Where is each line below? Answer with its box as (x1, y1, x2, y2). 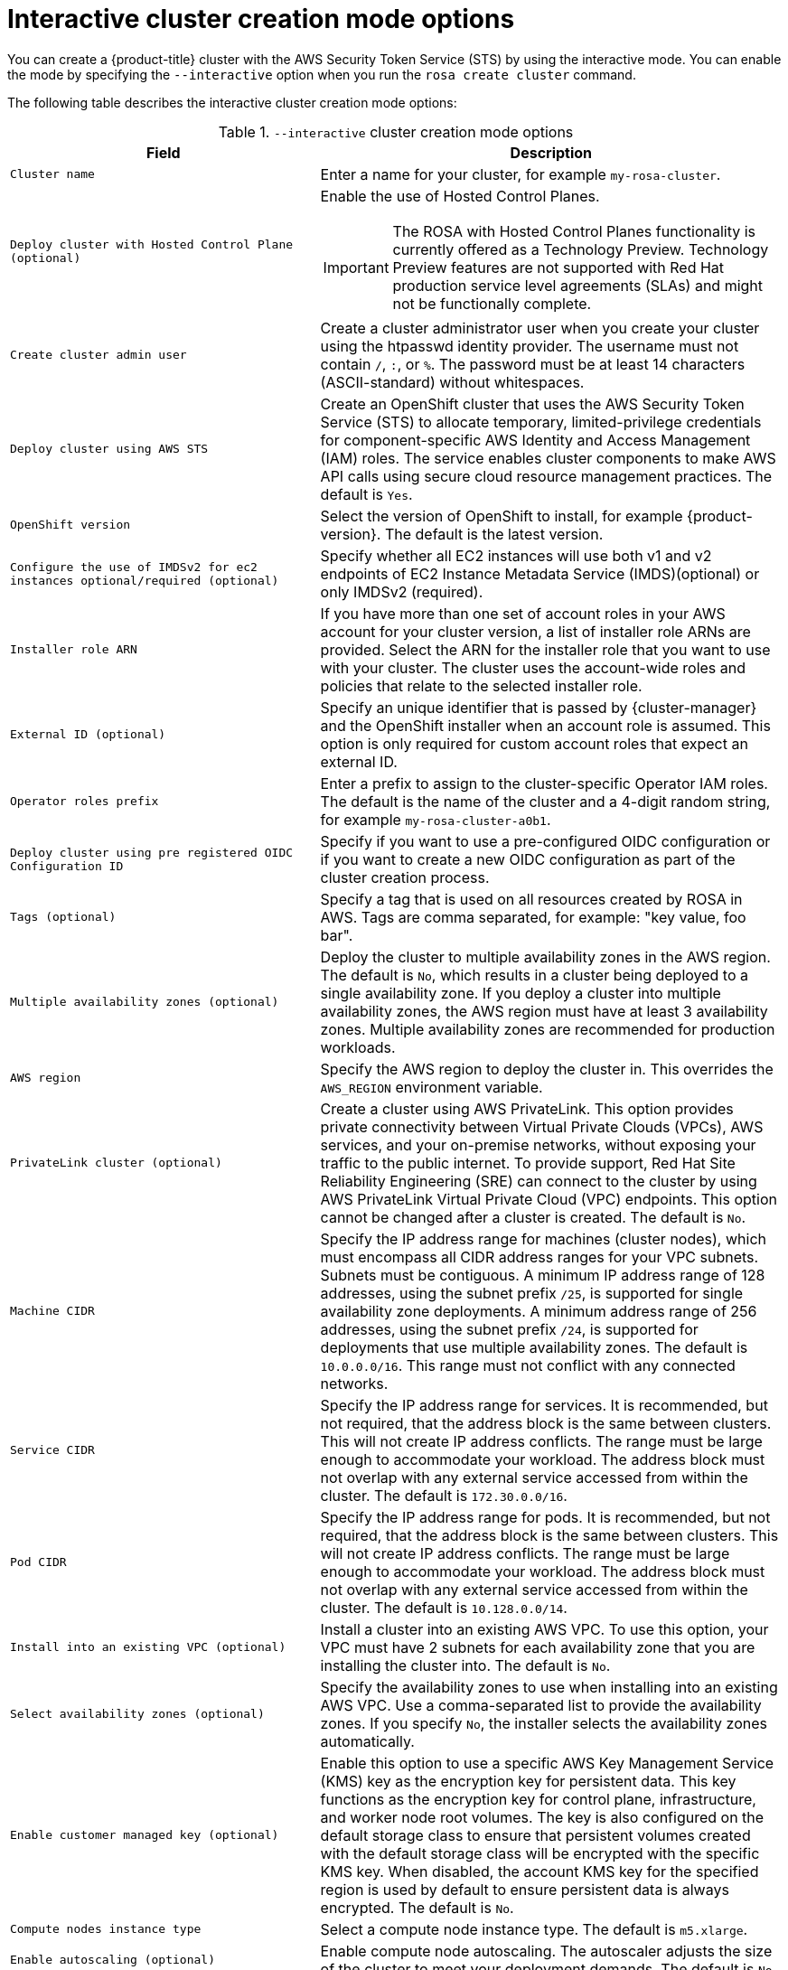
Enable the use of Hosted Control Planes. (320, 186, 600, 205)
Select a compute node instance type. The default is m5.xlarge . (320, 1919, 748, 1938)
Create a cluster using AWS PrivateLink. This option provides (320, 1099, 734, 1118)
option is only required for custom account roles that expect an (320, 734, 748, 753)
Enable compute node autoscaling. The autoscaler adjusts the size (320, 1941, 773, 1960)
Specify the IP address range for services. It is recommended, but (320, 1395, 768, 1414)
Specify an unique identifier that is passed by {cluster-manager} (320, 698, 757, 717)
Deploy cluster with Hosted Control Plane (10, 237, 294, 251)
